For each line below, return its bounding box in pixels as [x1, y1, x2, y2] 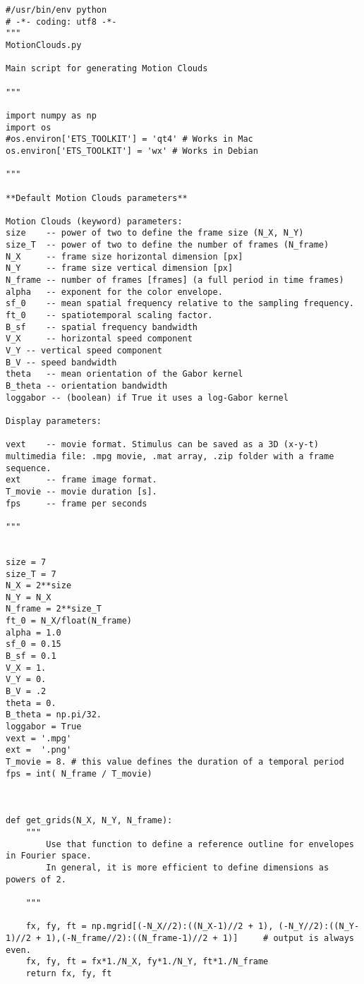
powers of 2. [6, 874, 66, 885]
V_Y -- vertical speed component [6, 346, 162, 356]
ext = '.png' [6, 745, 72, 755]
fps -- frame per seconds [6, 498, 147, 509]
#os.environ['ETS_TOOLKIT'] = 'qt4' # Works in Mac [6, 134, 253, 145]
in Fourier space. [6, 851, 92, 861]
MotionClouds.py [6, 40, 82, 50]
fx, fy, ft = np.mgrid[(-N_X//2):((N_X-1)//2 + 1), [25, 921, 274, 932]
